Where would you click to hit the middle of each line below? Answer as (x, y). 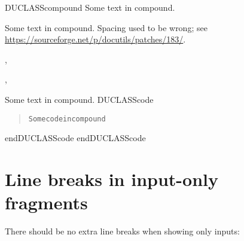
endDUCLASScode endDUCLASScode (75, 138)
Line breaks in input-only (112, 179)
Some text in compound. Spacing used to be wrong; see (106, 27)
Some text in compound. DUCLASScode (79, 99)
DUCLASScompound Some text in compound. (90, 7)
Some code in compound (67, 119)
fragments (46, 202)
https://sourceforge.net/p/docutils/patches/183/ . (95, 39)
